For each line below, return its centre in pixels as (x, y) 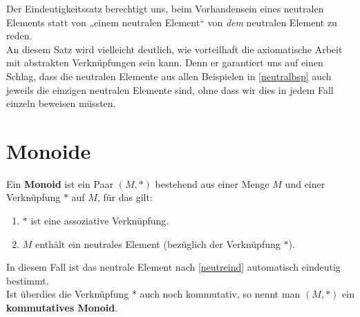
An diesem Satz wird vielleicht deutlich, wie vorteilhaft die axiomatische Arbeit (174, 49)
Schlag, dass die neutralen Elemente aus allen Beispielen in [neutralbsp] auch (169, 76)
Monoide (49, 150)
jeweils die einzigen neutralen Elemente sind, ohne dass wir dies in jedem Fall (170, 89)
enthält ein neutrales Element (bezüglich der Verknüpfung (158, 243)
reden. (19, 36)
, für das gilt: (125, 197)
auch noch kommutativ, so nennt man (220, 294)
